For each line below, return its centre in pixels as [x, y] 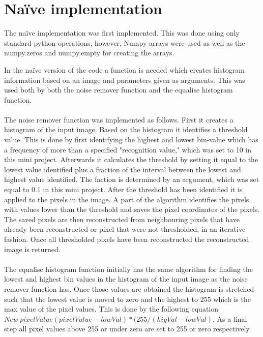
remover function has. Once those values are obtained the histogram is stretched [129, 288]
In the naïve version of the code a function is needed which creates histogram [124, 69]
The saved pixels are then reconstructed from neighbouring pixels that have [122, 219]
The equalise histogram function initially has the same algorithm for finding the [128, 269]
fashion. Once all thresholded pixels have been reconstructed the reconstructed [127, 239]
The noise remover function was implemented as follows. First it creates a [119, 119]
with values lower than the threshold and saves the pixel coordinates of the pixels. [132, 209]
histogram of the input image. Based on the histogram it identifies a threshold [126, 129]
